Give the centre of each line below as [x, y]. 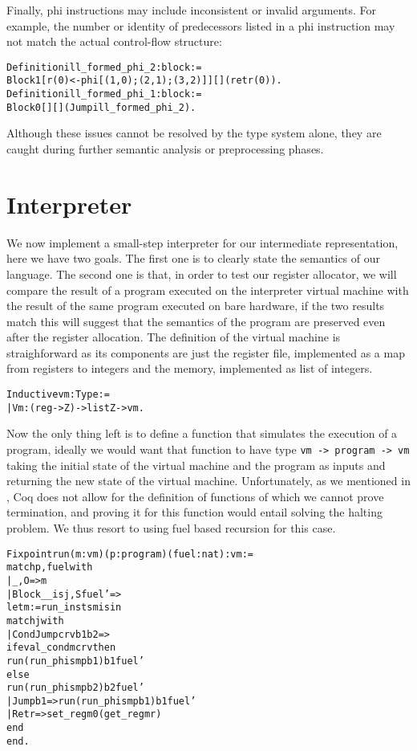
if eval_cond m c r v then [61, 648]
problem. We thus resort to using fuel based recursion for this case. [171, 528]
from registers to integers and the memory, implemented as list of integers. [190, 368]
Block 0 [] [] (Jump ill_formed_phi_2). [101, 107]
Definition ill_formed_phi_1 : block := [104, 94]
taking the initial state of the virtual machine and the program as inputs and [196, 465]
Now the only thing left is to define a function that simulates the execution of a [202, 433]
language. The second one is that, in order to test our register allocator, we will [202, 273]
